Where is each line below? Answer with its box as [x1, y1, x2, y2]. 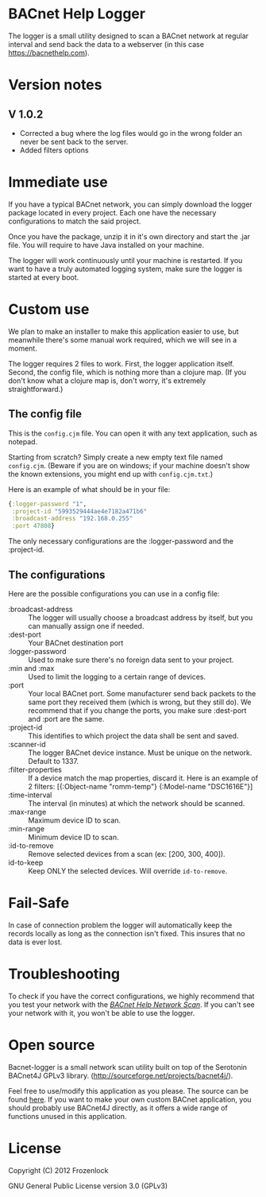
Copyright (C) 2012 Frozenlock [8, 1165, 109, 1175]
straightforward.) [8, 384, 64, 393]
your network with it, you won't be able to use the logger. [8, 1008, 195, 1017]
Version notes [8, 76, 102, 94]
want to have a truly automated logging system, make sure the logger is [8, 264, 243, 273]
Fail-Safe [8, 894, 70, 912]
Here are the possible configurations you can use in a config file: [8, 589, 220, 598]
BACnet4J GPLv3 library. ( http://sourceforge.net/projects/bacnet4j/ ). [8, 1071, 233, 1080]
